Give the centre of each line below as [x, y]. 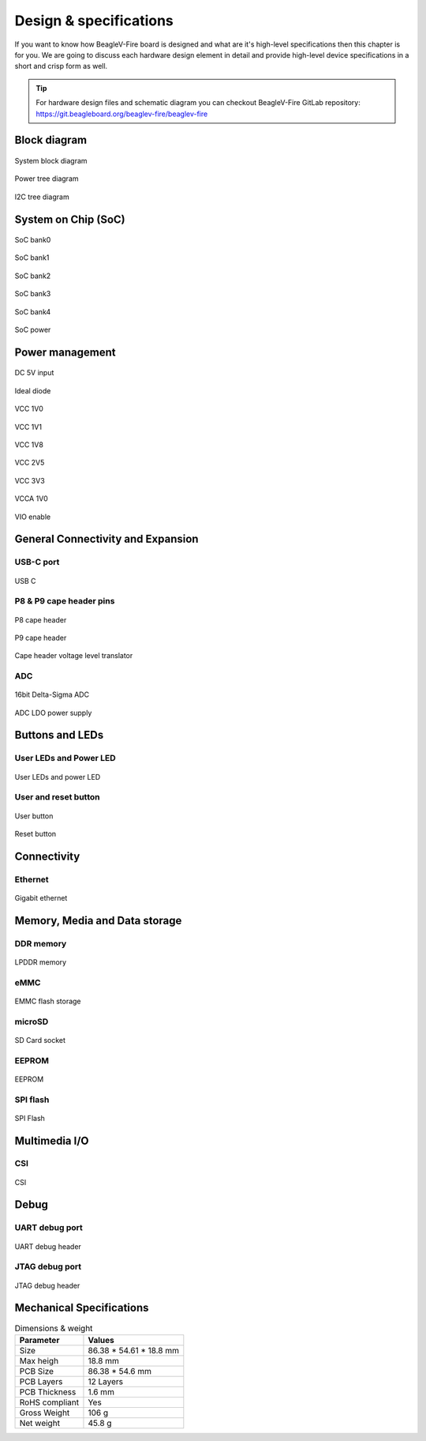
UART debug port [49, 1228]
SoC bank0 [33, 240]
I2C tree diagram [42, 197]
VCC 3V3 [30, 480]
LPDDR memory [41, 962]
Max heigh [39, 1360]
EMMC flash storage [48, 1001]
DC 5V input [34, 373]
